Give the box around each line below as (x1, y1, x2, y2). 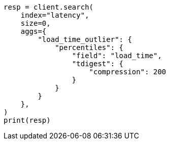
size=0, (20, 19, 51, 27)
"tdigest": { (72, 60, 124, 68)
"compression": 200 (89, 68, 166, 76)
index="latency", (20, 11, 89, 19)
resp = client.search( (4, 3, 94, 11)
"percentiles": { (55, 43, 124, 52)
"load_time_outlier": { (38, 35, 132, 43)
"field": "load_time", (72, 52, 162, 60)
